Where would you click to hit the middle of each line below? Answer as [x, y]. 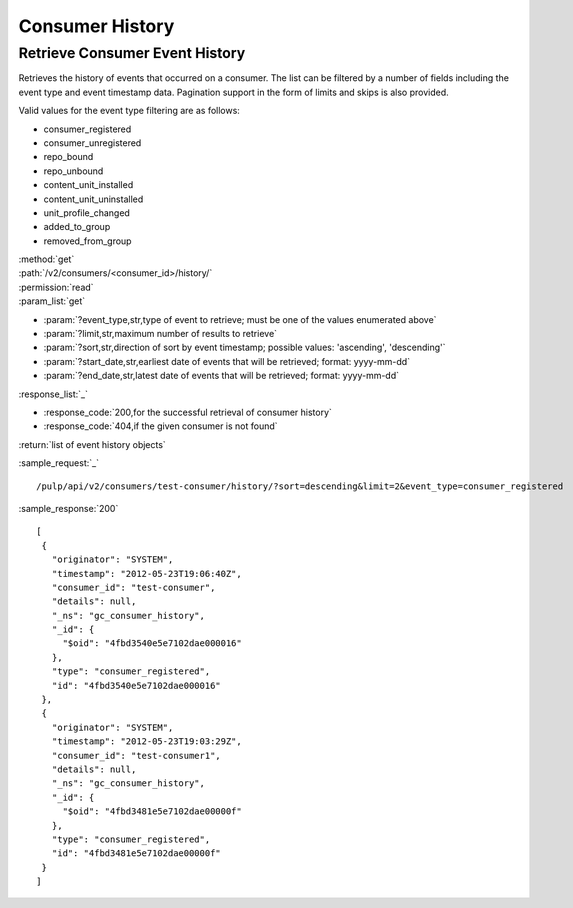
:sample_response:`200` [68, 508]
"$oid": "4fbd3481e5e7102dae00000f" [152, 811]
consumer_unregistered [92, 142]
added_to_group [77, 227]
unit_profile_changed [86, 212]
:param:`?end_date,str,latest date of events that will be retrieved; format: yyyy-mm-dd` [221, 376]
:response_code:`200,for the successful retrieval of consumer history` [187, 412]
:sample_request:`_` [59, 463]
